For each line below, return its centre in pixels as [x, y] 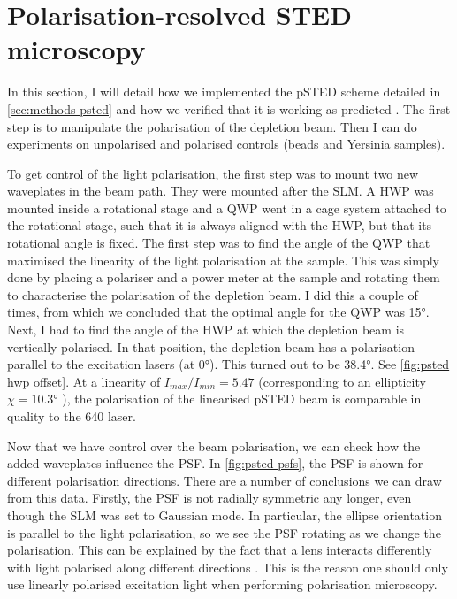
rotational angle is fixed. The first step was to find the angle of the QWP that [219, 243]
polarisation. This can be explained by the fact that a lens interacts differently [220, 550]
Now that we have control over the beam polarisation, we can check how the [214, 445]
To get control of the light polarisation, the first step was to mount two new [213, 173]
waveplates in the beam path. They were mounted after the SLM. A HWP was [221, 191]
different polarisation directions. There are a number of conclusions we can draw [225, 480]
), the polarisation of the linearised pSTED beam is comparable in [242, 399]
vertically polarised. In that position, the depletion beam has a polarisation [211, 346]
